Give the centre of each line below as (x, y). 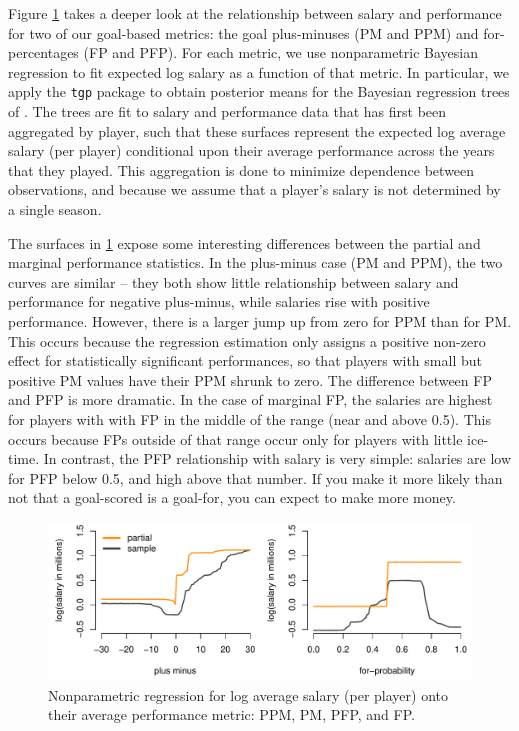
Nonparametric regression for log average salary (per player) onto (248, 694)
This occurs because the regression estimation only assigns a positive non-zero (247, 340)
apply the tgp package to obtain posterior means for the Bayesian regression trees (259, 91)
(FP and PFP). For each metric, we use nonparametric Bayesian (280, 52)
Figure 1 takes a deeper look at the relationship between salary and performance (255, 13)
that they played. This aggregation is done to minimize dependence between (241, 169)
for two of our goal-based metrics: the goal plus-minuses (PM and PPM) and (243, 32)
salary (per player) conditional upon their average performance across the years (251, 150)
